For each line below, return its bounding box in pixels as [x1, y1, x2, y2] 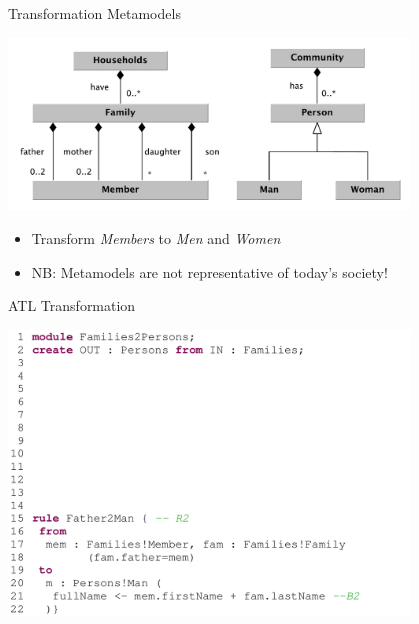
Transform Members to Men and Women [31, 228, 281, 249]
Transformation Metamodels [8, 3, 181, 23]
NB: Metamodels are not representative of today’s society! [31, 261, 388, 282]
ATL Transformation [8, 295, 136, 316]
